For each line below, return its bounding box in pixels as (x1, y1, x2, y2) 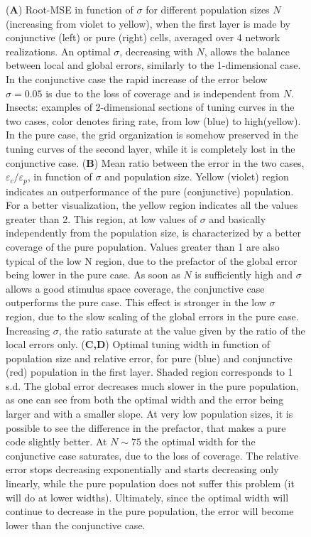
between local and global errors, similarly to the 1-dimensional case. (6, 58, 301, 72)
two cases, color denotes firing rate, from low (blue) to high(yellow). (6, 113, 301, 128)
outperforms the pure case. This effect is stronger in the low (6, 295, 266, 310)
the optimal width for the (144, 434, 256, 449)
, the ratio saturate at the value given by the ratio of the (58, 322, 305, 337)
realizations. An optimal (6, 43, 111, 58)
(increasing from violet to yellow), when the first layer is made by (6, 16, 290, 31)
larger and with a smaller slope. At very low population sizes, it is (6, 406, 293, 421)
